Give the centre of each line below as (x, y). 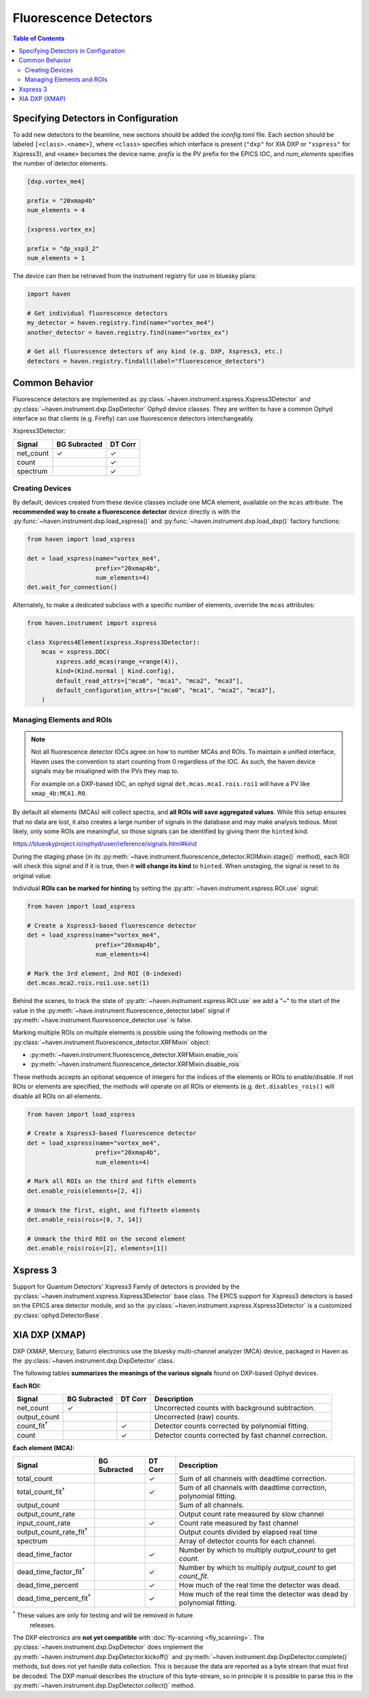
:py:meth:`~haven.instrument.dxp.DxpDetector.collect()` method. (104, 1686)
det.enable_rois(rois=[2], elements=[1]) (97, 1249)
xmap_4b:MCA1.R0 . (59, 793)
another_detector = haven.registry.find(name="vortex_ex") (128, 332)
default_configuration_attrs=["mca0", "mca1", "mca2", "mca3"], (166, 690)
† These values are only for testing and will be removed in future (103, 1614)
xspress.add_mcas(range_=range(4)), (117, 661)
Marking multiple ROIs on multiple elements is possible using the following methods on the (140, 1032)
